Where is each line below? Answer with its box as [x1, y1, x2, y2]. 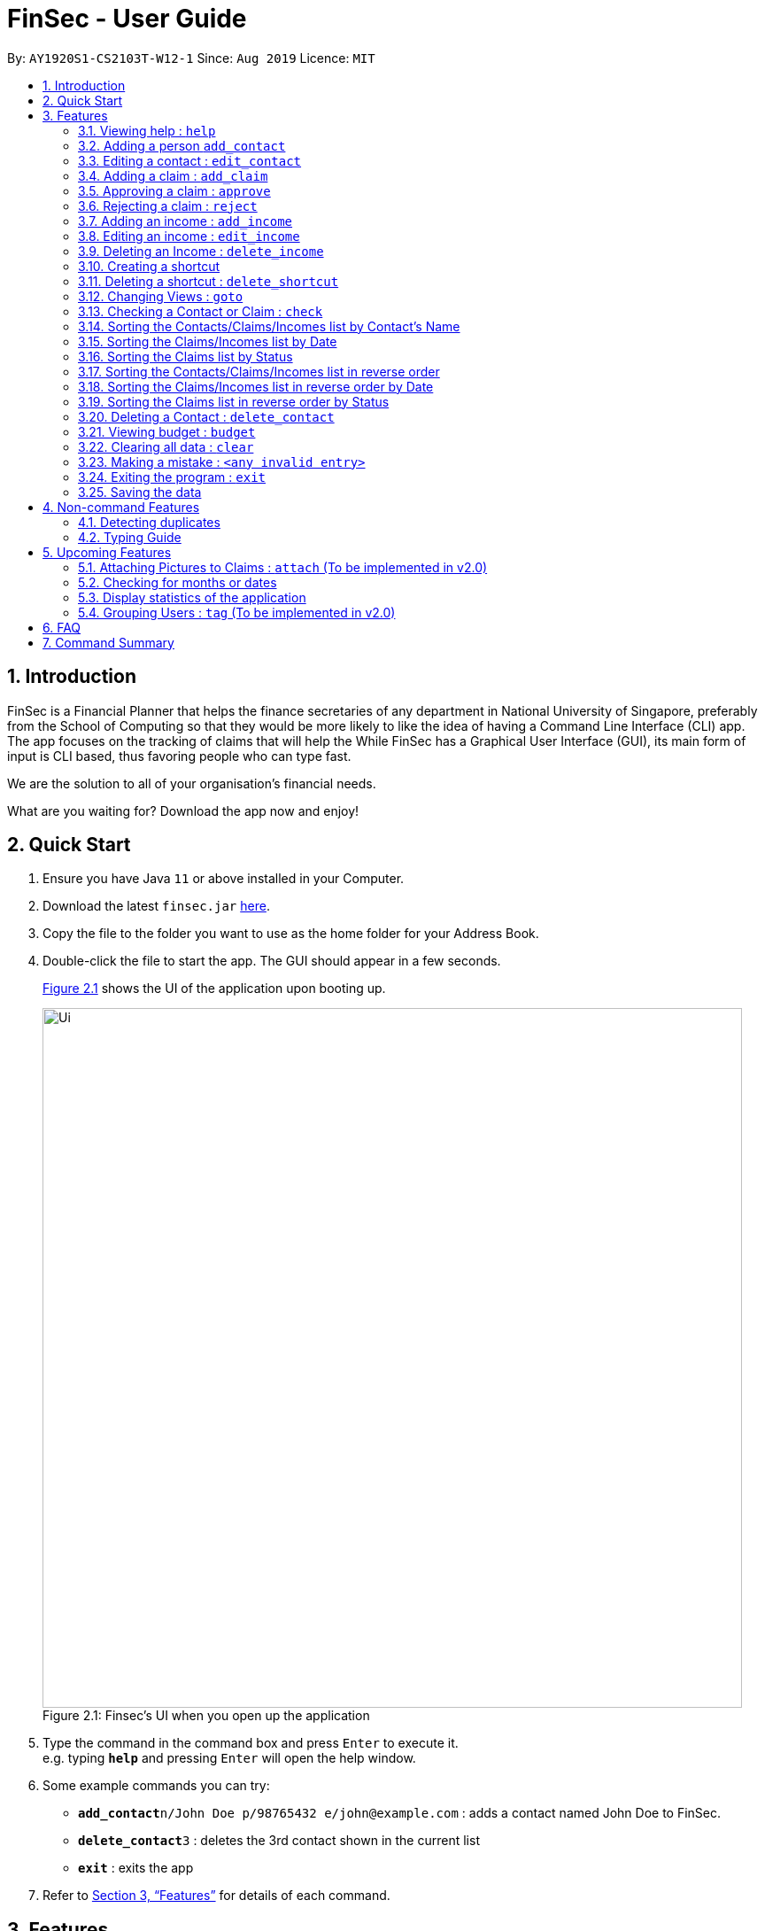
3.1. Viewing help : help [78, 122, 216, 138]
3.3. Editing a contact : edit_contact [78, 152, 302, 168]
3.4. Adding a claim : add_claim [78, 167, 268, 183]
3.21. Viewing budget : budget [78, 423, 256, 439]
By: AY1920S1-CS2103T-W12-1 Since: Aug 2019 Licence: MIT [7, 50, 375, 66]
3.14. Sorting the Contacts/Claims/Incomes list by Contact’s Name [78, 318, 460, 334]
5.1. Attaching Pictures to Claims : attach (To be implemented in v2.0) [78, 559, 488, 575]
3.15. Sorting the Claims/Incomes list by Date [78, 333, 337, 349]
